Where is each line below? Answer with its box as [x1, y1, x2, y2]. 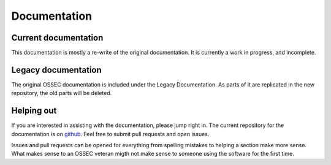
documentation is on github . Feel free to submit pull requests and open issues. [11, 130, 210, 137]
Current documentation [11, 33, 104, 43]
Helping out [11, 106, 57, 116]
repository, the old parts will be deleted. [11, 90, 112, 97]
